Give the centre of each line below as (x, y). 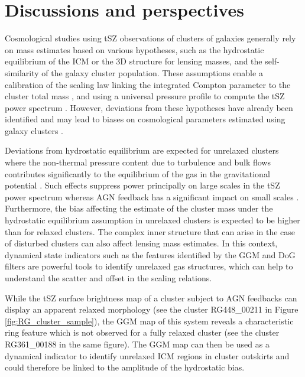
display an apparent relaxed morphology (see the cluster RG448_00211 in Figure (152, 309)
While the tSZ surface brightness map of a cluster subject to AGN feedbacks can (151, 298)
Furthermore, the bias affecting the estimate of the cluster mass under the (139, 208)
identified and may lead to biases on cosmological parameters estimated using (145, 119)
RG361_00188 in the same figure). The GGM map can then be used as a (137, 344)
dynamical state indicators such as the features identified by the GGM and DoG (150, 254)
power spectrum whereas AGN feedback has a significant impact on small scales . (152, 196)
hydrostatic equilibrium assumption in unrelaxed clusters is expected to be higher (152, 220)
